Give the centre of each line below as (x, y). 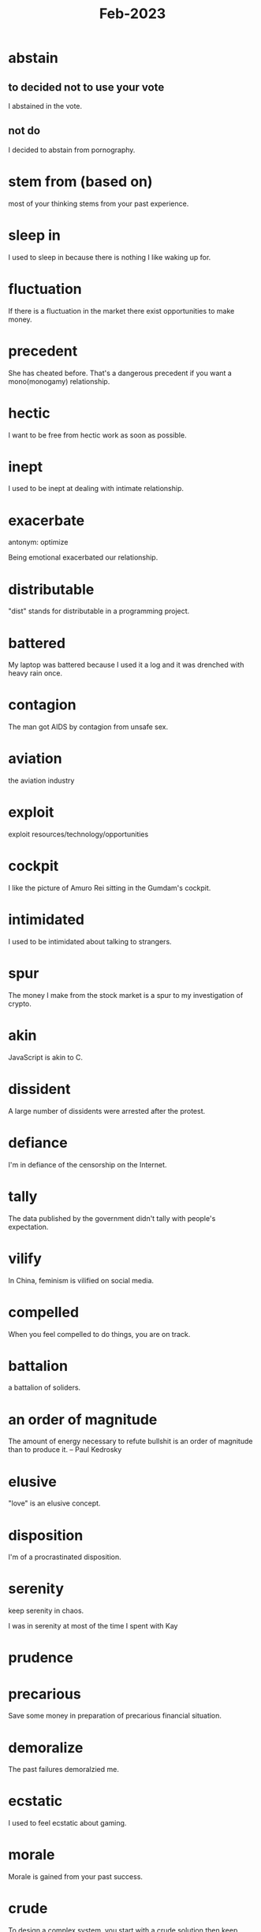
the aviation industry (41, 780)
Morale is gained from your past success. (76, 1877)
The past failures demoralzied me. (64, 1770)
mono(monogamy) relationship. (59, 381)
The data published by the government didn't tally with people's (112, 1218)
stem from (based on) (80, 181)
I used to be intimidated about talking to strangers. (90, 941)
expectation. (28, 1227)
